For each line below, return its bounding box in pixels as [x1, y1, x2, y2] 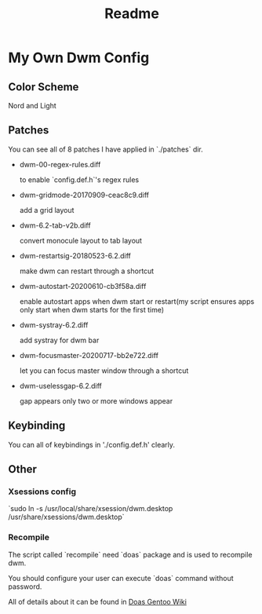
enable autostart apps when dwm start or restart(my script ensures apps [19, 296, 255, 306]
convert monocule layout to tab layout [19, 236, 143, 245]
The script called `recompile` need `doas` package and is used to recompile [8, 550, 253, 559]
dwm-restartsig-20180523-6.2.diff [19, 250, 131, 260]
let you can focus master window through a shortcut [19, 366, 189, 375]
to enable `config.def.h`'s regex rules [19, 174, 140, 185]
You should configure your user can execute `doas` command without [8, 573, 234, 583]
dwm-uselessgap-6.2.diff [19, 381, 102, 390]
